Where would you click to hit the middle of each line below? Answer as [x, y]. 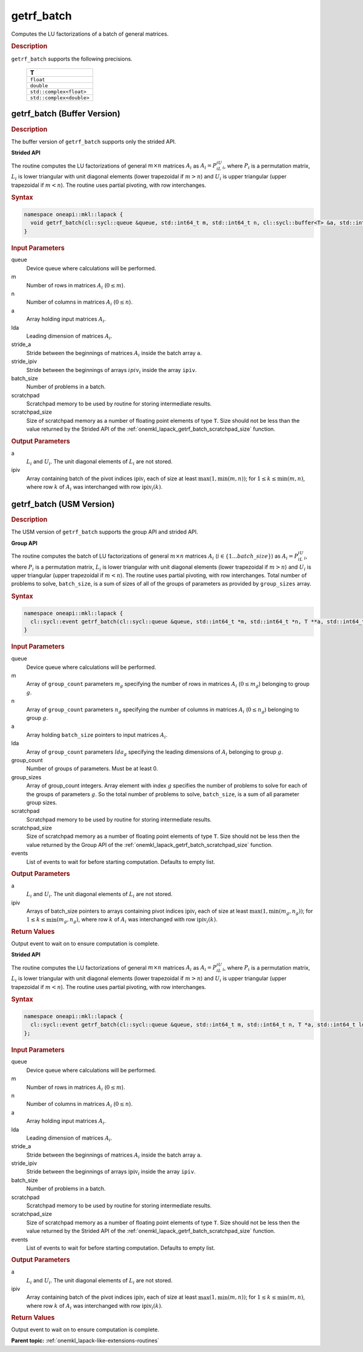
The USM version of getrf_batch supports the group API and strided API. [105, 532]
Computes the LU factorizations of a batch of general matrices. [90, 34]
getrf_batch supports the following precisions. [72, 59]
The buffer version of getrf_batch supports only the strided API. [94, 142]
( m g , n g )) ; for [296, 912]
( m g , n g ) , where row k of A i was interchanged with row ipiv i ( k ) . [137, 920]
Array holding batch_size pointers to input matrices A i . [97, 735]
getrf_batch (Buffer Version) [66, 114]
